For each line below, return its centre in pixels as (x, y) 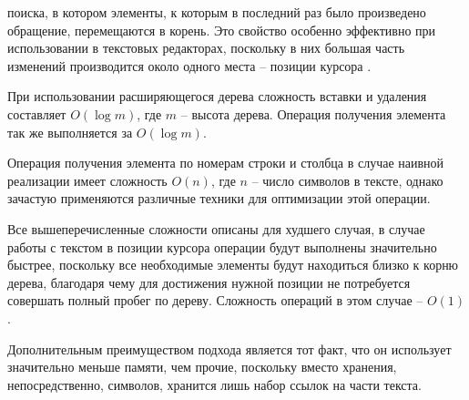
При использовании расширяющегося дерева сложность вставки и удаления (217, 96)
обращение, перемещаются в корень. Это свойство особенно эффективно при (222, 30)
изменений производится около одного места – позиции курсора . (189, 65)
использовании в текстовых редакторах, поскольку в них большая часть (206, 48)
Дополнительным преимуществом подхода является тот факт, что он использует (229, 349)
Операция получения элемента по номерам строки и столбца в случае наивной (226, 163)
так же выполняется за (70, 132)
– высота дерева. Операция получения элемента (313, 113)
